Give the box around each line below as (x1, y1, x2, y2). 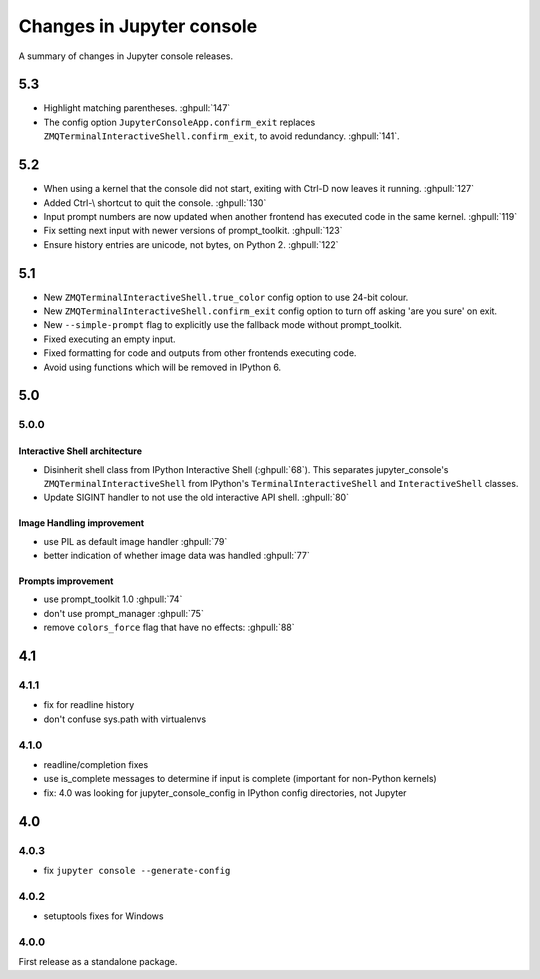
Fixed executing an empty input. (43, 333, 176, 345)
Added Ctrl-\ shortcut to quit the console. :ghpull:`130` (43, 196, 267, 209)
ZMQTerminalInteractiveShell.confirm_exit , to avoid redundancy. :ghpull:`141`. (43, 130, 400, 142)
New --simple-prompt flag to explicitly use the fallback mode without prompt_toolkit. (43, 319, 402, 331)
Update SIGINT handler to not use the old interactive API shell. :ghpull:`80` (43, 491, 350, 504)
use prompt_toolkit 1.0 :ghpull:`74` (43, 593, 183, 605)
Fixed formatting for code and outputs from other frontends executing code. (43, 347, 357, 359)
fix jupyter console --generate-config (43, 864, 231, 876)
